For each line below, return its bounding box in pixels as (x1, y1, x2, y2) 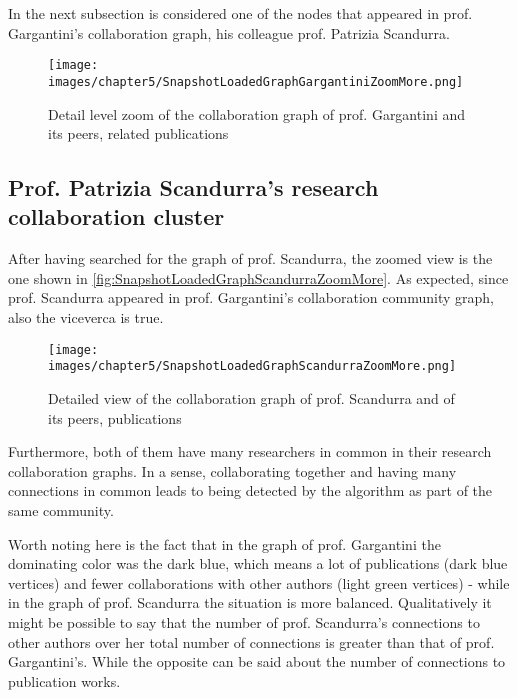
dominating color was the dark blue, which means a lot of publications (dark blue (8, 553, 508, 574)
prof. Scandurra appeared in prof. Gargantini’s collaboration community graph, (8, 287, 494, 308)
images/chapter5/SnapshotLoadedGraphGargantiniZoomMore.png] (48, 74, 464, 89)
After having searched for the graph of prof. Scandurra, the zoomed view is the (8, 248, 493, 269)
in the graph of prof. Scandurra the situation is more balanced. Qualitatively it (8, 592, 492, 613)
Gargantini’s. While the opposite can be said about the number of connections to (8, 651, 506, 672)
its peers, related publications (48, 123, 229, 144)
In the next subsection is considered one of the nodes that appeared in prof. (8, 3, 473, 23)
